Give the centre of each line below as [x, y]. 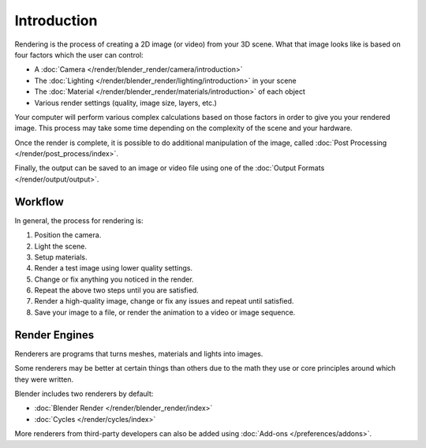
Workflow [39, 202]
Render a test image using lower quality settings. [114, 268]
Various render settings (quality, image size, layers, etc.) [125, 103]
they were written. [44, 379]
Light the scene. [60, 246]
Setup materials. [61, 257]
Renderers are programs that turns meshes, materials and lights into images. [139, 353]
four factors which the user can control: [79, 54]
